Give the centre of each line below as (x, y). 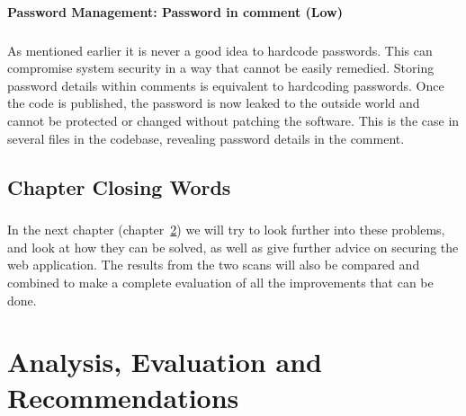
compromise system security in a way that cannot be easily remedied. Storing (221, 68)
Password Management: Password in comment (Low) (175, 11)
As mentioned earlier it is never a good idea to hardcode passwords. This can (220, 50)
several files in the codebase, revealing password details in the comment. (206, 138)
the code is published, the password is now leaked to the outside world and (214, 103)
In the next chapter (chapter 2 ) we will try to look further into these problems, (226, 230)
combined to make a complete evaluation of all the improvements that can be (220, 283)
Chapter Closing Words (119, 186)
